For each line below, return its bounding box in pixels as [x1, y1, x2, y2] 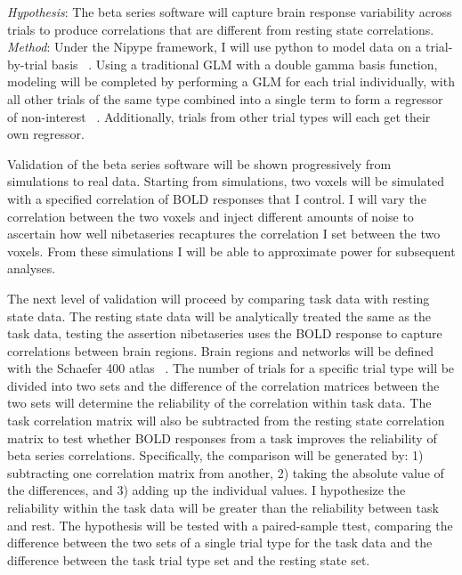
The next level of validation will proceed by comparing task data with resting [7, 288, 430, 307]
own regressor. [7, 125, 85, 143]
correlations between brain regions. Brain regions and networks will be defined [7, 341, 434, 360]
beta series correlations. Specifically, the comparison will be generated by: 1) [7, 446, 424, 465]
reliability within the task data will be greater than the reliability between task [7, 498, 439, 517]
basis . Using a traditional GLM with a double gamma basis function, [51, 54, 438, 73]
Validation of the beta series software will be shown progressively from [7, 154, 392, 173]
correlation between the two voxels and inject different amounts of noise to [7, 207, 414, 225]
